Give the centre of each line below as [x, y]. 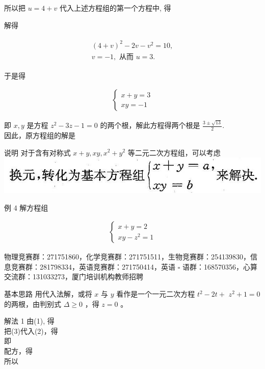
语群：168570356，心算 [220, 266]
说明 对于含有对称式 [37, 152]
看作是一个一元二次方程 [156, 294]
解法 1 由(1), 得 [29, 321]
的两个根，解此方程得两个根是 [150, 125]
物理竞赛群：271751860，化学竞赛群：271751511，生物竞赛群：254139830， [127, 257]
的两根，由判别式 [33, 304]
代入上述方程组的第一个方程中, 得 [115, 8]
